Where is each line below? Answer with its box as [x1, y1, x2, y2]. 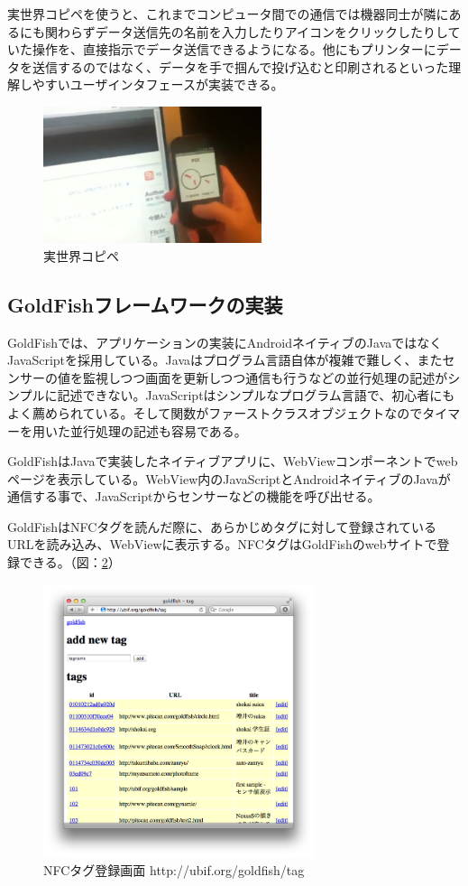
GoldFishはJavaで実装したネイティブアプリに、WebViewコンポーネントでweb [7, 452, 458, 471]
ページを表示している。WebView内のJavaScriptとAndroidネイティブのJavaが [7, 469, 451, 488]
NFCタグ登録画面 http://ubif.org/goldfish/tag [43, 860, 305, 879]
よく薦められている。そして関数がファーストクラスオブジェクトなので [7, 403, 423, 422]
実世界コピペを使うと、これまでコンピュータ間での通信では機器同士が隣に [7, 5, 449, 23]
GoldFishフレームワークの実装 [7, 290, 283, 318]
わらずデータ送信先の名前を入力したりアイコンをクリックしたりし [57, 22, 448, 41]
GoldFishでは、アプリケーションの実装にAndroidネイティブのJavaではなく [7, 332, 443, 351]
